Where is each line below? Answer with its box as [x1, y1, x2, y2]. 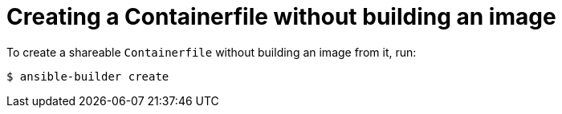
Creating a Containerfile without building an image [6, 3, 556, 30]
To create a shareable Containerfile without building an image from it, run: [6, 45, 417, 59]
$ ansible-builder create [6, 69, 169, 83]
